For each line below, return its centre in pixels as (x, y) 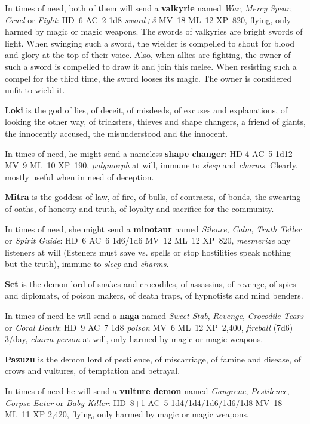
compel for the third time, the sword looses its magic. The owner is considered (148, 78)
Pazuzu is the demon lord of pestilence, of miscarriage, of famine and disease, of (153, 359)
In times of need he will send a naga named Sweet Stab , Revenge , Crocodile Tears (154, 316)
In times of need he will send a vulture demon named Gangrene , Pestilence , (147, 391)
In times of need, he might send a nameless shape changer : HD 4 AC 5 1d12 (149, 153)
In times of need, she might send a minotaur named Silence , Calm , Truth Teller (153, 228)
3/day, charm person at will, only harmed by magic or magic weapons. (134, 339)
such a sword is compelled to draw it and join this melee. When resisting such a (151, 66)
